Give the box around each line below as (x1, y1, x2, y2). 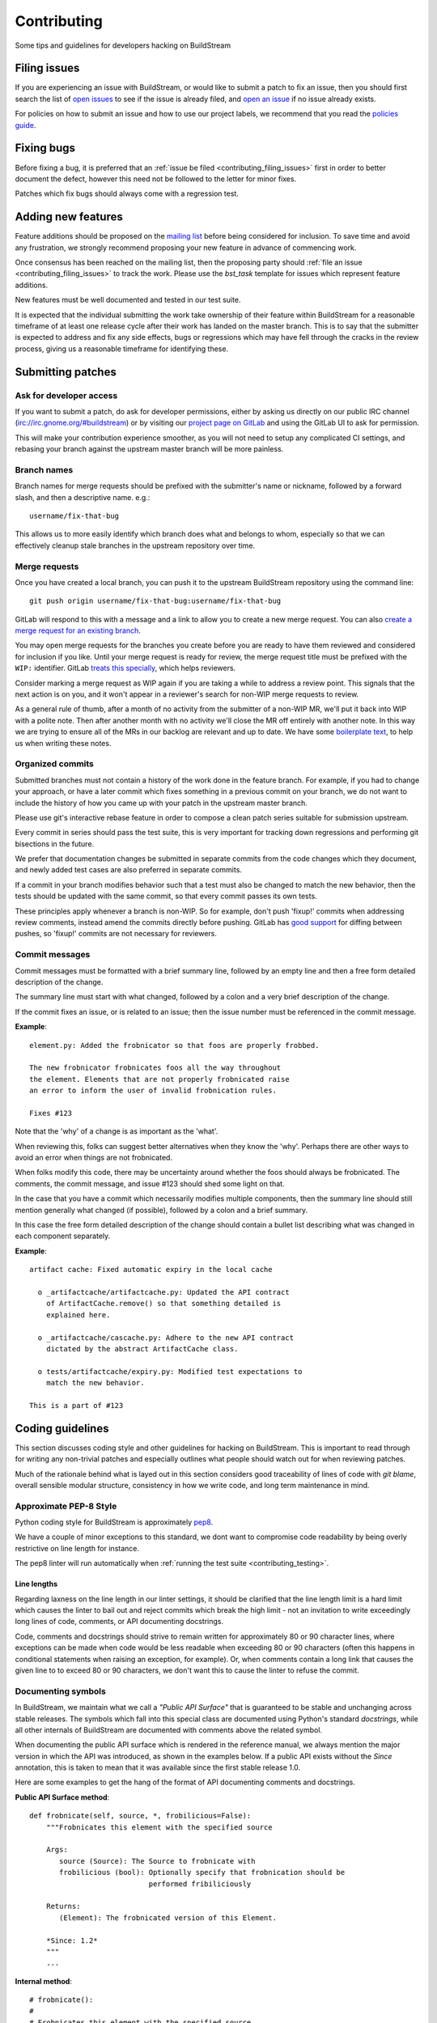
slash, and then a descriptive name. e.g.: (15, 492, 151, 502)
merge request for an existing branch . (15, 626, 142, 635)
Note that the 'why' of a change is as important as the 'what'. (15, 1126, 218, 1136)
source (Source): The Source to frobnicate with (59, 1856, 256, 1865)
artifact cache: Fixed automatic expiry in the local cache (29, 1265, 273, 1274)
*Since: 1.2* (45, 1936, 98, 1945)
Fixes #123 (29, 1109, 73, 1118)
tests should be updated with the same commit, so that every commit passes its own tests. (15, 891, 317, 901)
